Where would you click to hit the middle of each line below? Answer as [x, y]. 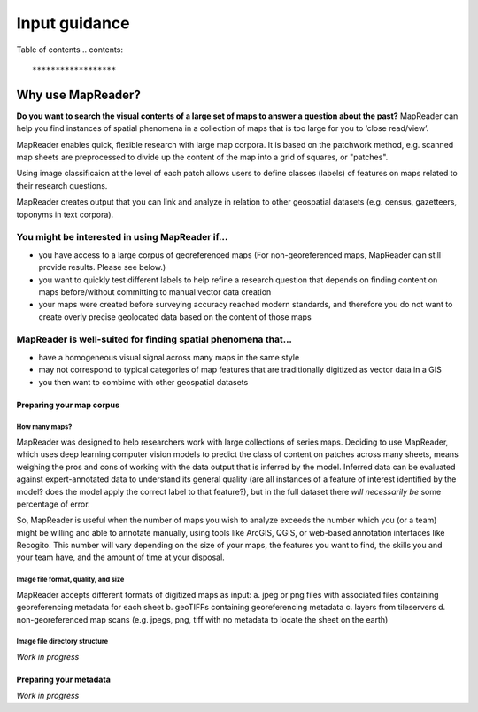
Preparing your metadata [63, 680]
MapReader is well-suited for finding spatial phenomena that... [154, 339]
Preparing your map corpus [68, 405]
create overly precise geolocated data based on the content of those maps [175, 317]
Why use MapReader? [78, 94]
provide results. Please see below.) [102, 267]
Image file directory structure [62, 642]
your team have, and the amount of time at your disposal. [120, 557]
